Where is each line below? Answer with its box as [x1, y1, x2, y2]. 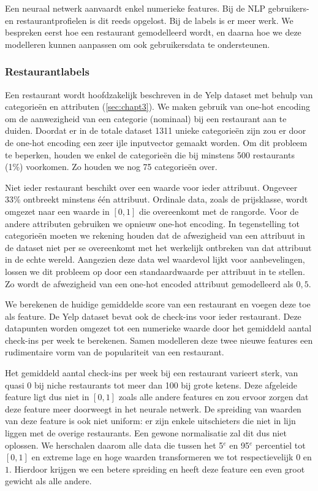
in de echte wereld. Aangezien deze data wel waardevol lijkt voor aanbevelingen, [5, 253, 305, 266]
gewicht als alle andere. [5, 474, 92, 487]
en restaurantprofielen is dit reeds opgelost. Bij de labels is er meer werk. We [5, 14, 293, 26]
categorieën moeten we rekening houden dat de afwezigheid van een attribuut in [5, 229, 305, 242]
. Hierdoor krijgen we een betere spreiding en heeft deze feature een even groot [9, 462, 305, 475]
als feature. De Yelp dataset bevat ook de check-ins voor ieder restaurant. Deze [5, 309, 301, 322]
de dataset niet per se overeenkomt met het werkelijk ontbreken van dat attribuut [5, 241, 312, 253]
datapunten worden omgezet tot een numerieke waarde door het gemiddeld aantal [5, 322, 312, 334]
